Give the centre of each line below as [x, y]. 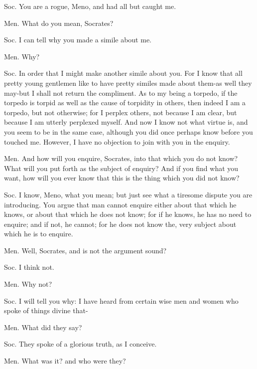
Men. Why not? [28, 284]
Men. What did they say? [43, 327]
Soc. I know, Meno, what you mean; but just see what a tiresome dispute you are [128, 194]
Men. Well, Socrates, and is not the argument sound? [85, 250]
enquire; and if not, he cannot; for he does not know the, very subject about [120, 224]
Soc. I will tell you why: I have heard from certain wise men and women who [121, 300]
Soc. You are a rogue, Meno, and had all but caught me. [90, 6]
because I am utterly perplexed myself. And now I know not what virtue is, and [126, 122]
